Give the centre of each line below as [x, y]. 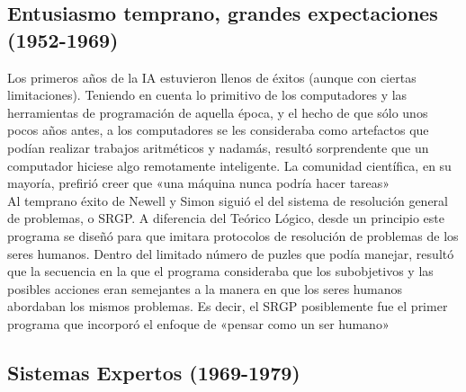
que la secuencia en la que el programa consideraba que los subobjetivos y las [220, 271]
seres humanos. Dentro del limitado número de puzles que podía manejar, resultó [231, 253]
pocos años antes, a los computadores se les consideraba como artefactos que [218, 130]
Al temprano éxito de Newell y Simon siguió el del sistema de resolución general [228, 200]
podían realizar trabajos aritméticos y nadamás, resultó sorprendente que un [218, 147]
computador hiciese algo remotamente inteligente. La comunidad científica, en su [229, 165]
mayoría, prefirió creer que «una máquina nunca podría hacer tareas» [199, 183]
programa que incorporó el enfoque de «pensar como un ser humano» [198, 323]
